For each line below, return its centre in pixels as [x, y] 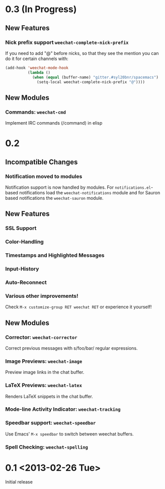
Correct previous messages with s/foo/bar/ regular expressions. [71, 348]
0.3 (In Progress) [41, 9]
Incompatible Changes [42, 162]
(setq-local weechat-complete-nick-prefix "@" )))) [91, 82]
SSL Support [21, 228]
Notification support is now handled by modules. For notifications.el [78, 187]
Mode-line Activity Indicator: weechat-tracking [63, 409]
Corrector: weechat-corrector [41, 337]
